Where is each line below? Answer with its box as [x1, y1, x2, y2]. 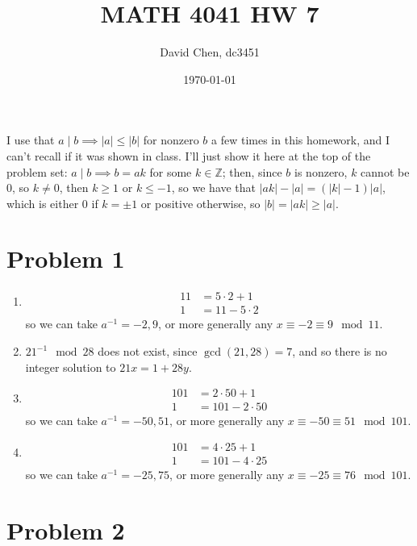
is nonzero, [294, 163, 348, 180]
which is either [6, 194, 79, 211]
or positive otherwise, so [140, 194, 261, 211]
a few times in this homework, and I [211, 131, 390, 148]
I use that [6, 131, 55, 148]
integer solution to [25, 358, 116, 375]
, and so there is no [292, 343, 387, 360]
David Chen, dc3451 [160, 44, 260, 60]
